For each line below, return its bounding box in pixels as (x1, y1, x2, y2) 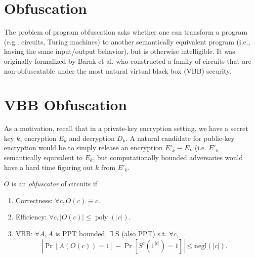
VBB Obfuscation (4, 94, 127, 115)
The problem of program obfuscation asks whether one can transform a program (4, 27, 248, 37)
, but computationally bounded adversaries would (93, 152, 243, 162)
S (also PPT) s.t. (115, 228, 167, 238)
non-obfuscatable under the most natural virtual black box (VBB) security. (4, 65, 232, 76)
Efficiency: (15, 212, 47, 222)
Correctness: (15, 195, 53, 205)
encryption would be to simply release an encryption (4, 142, 163, 153)
